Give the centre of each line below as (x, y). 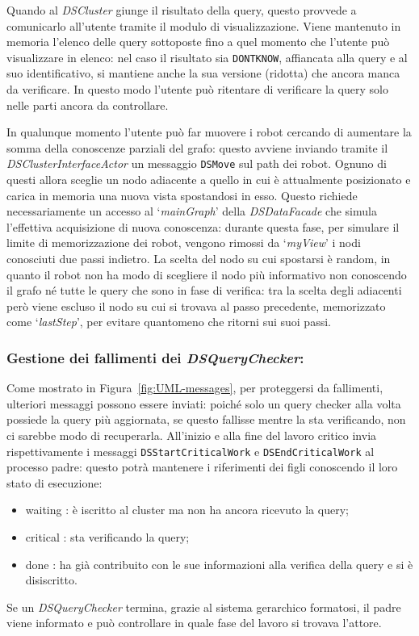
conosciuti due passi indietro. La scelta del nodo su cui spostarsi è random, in (199, 259)
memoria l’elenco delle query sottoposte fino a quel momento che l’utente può (198, 42)
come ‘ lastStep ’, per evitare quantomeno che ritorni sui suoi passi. (169, 322)
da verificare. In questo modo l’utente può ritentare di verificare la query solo (197, 89)
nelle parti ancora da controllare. (88, 105)
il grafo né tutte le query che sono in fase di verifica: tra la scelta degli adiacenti (204, 290)
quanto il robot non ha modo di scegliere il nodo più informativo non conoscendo (207, 274)
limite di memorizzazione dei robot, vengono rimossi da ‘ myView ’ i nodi (184, 243)
